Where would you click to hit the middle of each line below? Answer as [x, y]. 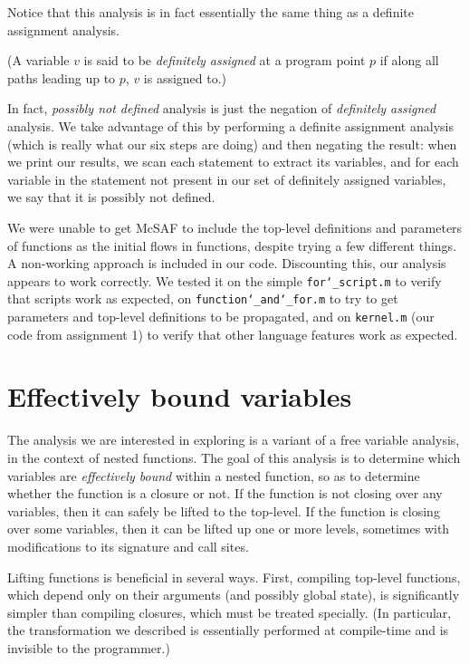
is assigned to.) [185, 77]
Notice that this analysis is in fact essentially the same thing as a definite [211, 12]
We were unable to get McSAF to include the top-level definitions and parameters [235, 227]
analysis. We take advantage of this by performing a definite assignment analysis [230, 125]
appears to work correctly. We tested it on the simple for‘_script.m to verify [225, 280]
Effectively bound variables [180, 396]
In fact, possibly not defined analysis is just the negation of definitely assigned [222, 108]
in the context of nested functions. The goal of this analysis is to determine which [234, 457]
